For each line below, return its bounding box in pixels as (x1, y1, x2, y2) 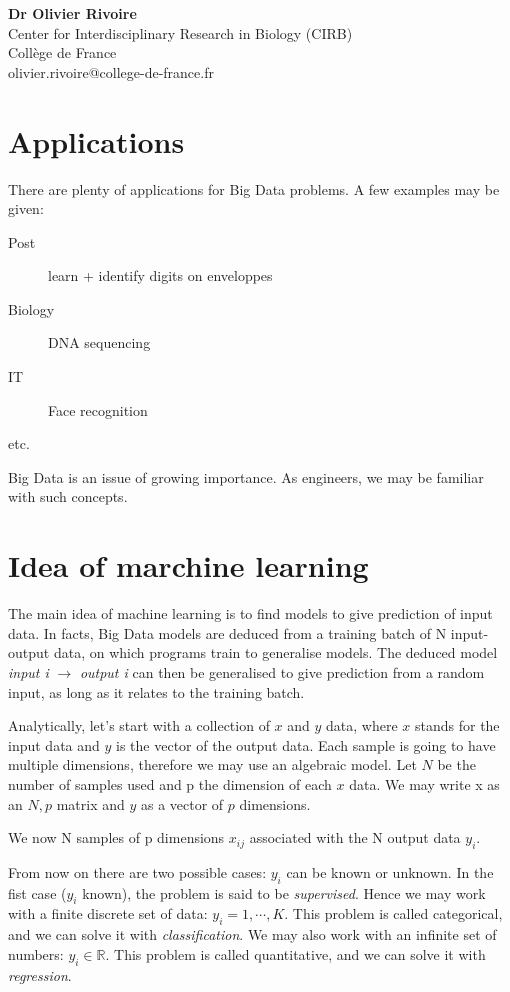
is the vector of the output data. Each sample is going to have (116, 734, 496, 755)
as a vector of (140, 793, 224, 814)
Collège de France (8, 42, 117, 63)
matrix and (56, 793, 125, 814)
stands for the (414, 715, 500, 736)
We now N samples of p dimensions (8, 827, 225, 848)
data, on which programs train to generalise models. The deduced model (53, 642, 498, 663)
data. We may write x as (349, 773, 500, 794)
